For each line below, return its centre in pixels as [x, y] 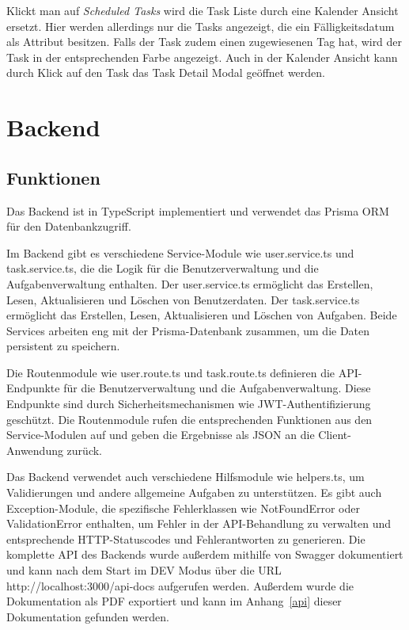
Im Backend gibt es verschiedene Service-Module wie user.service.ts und [180, 252]
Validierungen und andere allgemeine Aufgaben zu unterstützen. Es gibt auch [194, 493]
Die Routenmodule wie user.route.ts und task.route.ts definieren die [171, 372]
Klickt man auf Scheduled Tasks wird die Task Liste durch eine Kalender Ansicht [203, 10]
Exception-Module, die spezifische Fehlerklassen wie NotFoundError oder [183, 508]
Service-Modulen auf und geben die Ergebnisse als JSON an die [161, 435]
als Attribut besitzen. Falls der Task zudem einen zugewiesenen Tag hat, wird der [204, 42]
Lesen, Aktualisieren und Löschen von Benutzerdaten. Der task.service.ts [183, 299]
